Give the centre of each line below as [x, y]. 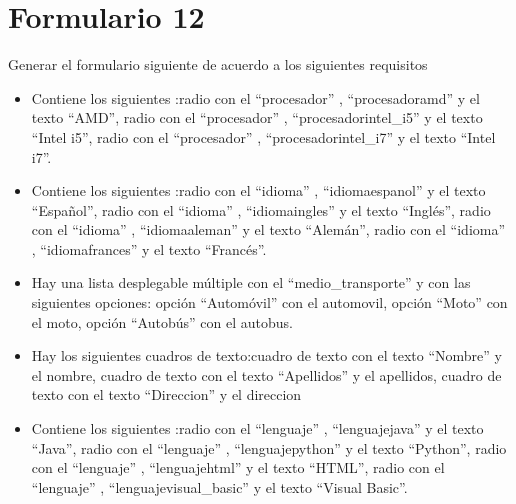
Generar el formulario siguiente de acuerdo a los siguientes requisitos [218, 64]
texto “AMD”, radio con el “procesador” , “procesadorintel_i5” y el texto [257, 117]
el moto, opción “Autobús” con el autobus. [162, 321]
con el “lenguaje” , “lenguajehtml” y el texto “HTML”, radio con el [238, 467]
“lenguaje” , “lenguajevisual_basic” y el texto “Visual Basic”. [219, 486]
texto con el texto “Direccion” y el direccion [166, 394]
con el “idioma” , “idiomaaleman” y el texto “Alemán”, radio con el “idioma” [268, 229]
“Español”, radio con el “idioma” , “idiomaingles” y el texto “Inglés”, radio [261, 209]
